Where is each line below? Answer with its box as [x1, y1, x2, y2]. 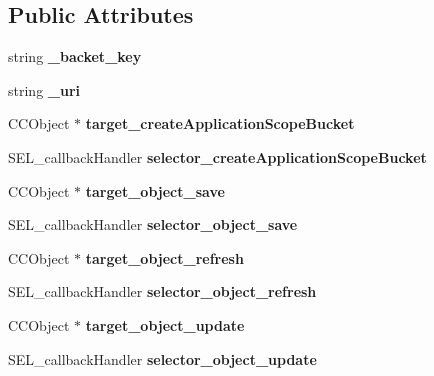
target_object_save [85, 180, 225, 201]
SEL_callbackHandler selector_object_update [8, 348, 317, 369]
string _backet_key [8, 46, 142, 67]
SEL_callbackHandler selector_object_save [8, 214, 298, 235]
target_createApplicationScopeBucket [85, 113, 355, 134]
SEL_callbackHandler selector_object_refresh [8, 281, 317, 302]
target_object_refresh [85, 247, 244, 268]
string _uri [8, 79, 81, 100]
